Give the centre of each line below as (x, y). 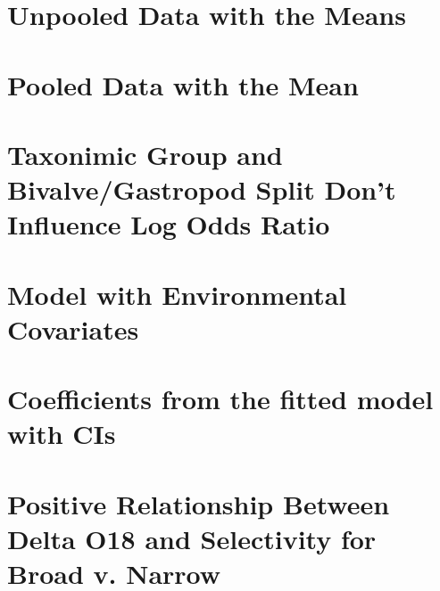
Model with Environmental (177, 294)
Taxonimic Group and (145, 154)
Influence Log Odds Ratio (169, 224)
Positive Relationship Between (199, 503)
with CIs (62, 434)
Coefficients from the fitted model (220, 399)
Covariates (73, 328)
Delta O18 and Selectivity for (192, 538)
